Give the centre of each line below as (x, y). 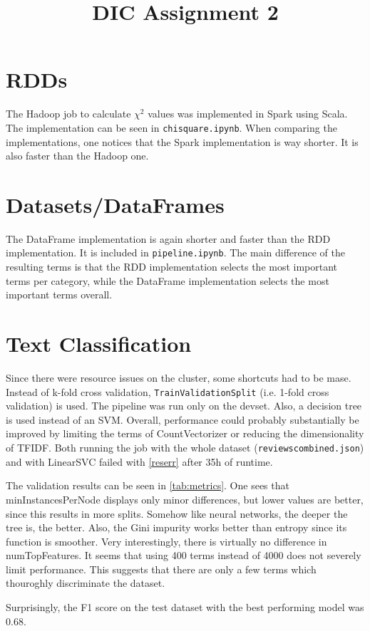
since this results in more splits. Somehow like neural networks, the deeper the (177, 513)
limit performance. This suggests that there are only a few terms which (161, 569)
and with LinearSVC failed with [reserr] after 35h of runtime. (139, 461)
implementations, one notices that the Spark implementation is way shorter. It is (182, 141)
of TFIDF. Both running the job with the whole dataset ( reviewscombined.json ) (185, 448)
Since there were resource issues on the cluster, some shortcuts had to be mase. (179, 378)
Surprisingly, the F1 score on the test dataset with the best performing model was (185, 607)
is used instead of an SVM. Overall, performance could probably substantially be (183, 419)
